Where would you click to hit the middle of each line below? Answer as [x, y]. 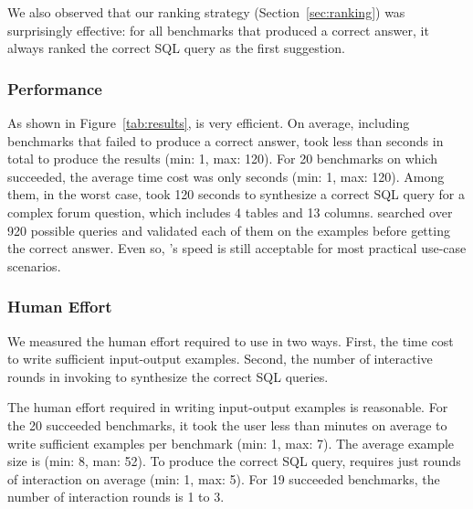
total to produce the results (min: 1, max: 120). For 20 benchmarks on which [223, 159]
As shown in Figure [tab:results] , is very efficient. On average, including [209, 122]
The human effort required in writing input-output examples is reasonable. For [228, 407]
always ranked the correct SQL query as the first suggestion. [176, 48]
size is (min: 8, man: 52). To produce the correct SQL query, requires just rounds [234, 461]
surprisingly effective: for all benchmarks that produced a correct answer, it [218, 30]
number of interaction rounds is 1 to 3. [116, 497]
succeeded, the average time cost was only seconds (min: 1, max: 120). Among [226, 176]
